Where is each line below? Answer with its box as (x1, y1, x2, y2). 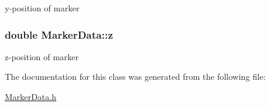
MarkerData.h (5, 91, 56, 102)
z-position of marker (5, 50, 79, 63)
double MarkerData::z (5, 27, 113, 42)
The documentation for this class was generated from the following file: (5, 70, 266, 83)
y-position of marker (5, 2, 80, 14)
